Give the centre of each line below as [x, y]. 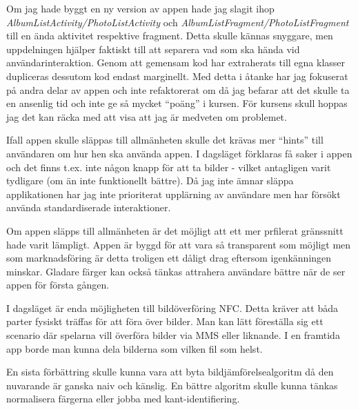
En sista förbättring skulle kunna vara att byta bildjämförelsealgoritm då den [170, 372]
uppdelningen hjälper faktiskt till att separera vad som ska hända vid [153, 49]
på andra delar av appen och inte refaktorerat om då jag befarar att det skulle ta [178, 89]
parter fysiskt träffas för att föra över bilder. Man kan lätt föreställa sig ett [165, 321]
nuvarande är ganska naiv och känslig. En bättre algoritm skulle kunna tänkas [172, 385]
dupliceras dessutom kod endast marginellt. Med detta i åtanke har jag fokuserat [177, 76]
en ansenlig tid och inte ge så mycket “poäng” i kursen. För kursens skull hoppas [177, 103]
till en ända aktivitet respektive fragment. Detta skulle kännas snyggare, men [170, 36]
